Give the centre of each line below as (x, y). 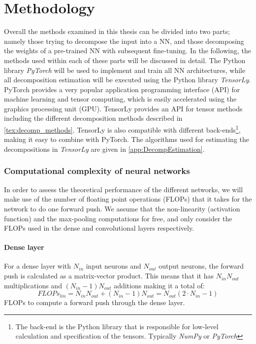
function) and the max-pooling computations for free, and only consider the (118, 218)
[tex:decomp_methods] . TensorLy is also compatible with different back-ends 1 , (122, 129)
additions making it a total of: (159, 285)
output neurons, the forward (201, 266)
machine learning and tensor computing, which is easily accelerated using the (120, 99)
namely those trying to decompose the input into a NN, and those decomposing (124, 41)
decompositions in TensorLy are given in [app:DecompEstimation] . (104, 149)
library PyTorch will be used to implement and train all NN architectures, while (125, 70)
